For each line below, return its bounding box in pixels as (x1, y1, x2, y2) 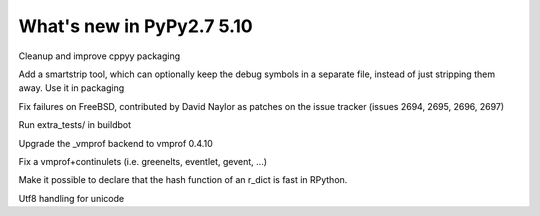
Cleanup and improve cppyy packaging (18, 50, 181, 62)
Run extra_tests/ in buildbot (18, 119, 132, 131)
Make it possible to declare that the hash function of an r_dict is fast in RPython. (18, 174, 348, 186)
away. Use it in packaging (18, 82, 125, 94)
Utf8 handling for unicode (18, 192, 125, 204)
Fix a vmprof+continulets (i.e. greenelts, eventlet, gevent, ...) (18, 155, 268, 167)
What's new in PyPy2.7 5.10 (18, 15, 254, 37)
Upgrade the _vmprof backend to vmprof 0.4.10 (18, 137, 214, 149)
